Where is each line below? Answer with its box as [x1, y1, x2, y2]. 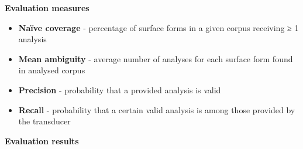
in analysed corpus [18, 64, 85, 76]
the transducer [18, 115, 71, 127]
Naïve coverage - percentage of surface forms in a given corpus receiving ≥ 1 [18, 21, 299, 33]
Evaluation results [5, 134, 79, 147]
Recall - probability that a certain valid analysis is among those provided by [18, 103, 295, 116]
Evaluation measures [5, 2, 89, 13]
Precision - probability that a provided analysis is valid [18, 83, 221, 96]
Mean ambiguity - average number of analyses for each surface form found [18, 52, 293, 65]
